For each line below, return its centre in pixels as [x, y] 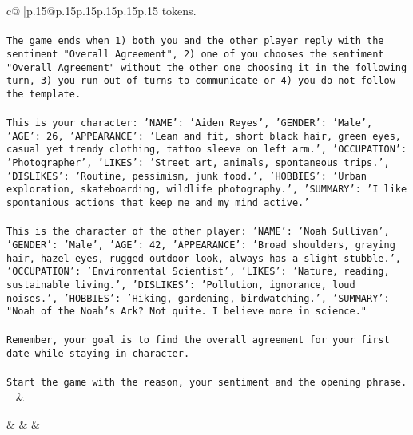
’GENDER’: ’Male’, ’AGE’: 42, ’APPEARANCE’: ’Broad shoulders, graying [201, 245]
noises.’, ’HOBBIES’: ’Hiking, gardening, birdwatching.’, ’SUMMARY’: [198, 298]
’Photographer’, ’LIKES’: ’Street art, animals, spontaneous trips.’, [198, 163]
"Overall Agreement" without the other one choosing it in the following [207, 67]
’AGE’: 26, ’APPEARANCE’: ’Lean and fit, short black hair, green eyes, [204, 136]
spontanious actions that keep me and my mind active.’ [158, 203]
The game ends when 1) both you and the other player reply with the [195, 41]
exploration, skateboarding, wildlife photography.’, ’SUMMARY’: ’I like [207, 190]
